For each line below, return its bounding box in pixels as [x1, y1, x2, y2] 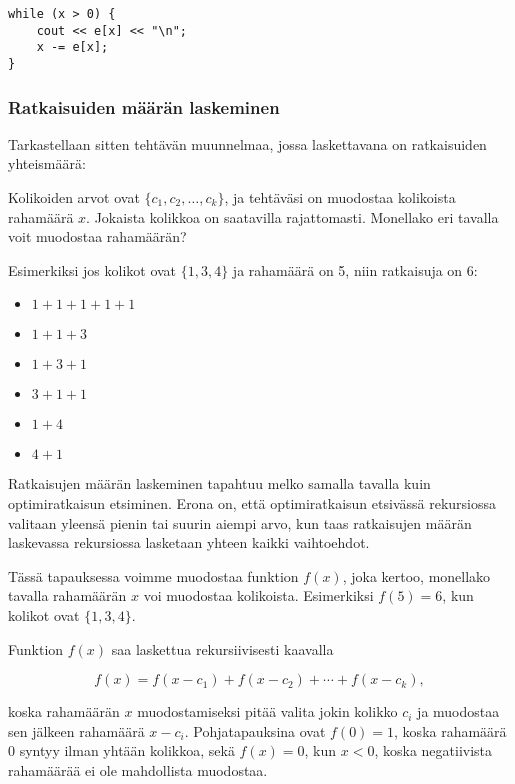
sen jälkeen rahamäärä [8, 720, 145, 741]
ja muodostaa [417, 701, 500, 722]
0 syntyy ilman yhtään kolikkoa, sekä [8, 740, 235, 761]
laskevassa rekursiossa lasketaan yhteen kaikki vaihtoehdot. [8, 532, 370, 553]
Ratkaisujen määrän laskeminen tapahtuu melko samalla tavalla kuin [8, 473, 431, 494]
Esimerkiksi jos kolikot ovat [8, 259, 177, 280]
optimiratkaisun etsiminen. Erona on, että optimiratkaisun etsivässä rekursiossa [8, 493, 496, 513]
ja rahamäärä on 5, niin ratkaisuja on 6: [232, 259, 478, 280]
